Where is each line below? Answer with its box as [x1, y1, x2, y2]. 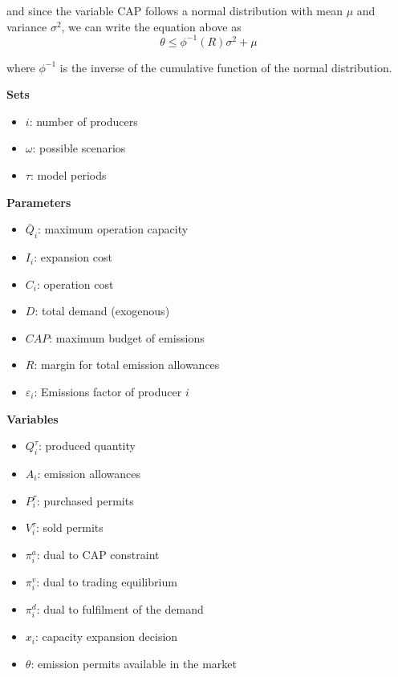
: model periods [30, 167, 107, 184]
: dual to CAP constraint [36, 545, 160, 562]
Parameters [6, 193, 71, 210]
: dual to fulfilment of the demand [36, 601, 204, 618]
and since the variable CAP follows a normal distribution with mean [6, 2, 343, 18]
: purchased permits [36, 492, 134, 509]
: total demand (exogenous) [35, 302, 170, 319]
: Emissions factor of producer [34, 383, 182, 400]
